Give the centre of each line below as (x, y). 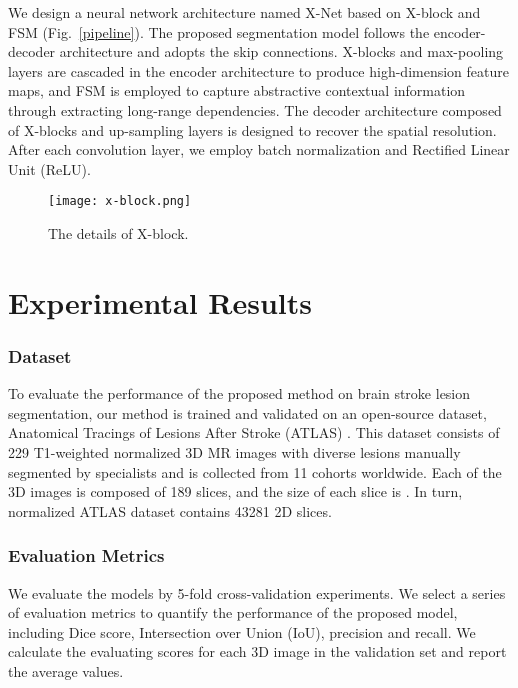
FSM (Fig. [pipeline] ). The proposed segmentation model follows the (219, 31)
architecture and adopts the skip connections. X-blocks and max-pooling (281, 51)
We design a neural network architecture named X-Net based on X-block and (244, 12)
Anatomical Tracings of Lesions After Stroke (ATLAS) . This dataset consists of (254, 432)
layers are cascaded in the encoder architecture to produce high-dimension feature (258, 70)
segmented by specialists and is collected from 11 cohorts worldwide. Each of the (255, 471)
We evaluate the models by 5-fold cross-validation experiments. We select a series (257, 592)
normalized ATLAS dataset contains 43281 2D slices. (170, 510)
